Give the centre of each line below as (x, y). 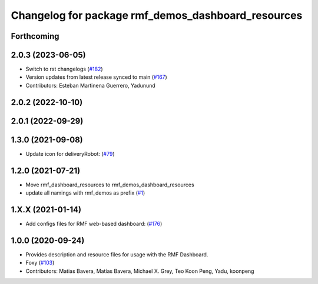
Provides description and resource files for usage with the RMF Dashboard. (117, 254)
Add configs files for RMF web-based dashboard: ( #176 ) (94, 224)
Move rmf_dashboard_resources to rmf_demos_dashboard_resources (110, 185)
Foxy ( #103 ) (40, 263)
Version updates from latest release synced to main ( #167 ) (96, 77)
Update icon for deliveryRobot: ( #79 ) (70, 153)
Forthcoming (35, 36)
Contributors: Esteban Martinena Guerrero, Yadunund (90, 85)
